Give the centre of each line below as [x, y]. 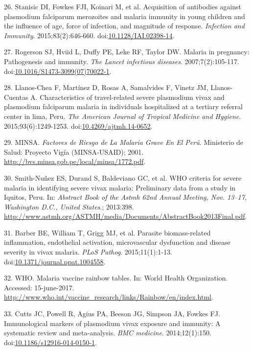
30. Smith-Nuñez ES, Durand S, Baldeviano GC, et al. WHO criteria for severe [123, 177]
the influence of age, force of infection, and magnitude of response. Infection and [124, 26]
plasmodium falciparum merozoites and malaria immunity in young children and [125, 16]
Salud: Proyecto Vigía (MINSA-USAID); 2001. [74, 152]
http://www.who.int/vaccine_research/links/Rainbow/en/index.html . [109, 297]
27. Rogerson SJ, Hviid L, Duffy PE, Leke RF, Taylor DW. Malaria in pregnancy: [127, 52]
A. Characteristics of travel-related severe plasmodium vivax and [127, 97]
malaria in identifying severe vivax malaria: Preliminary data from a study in [120, 187]
